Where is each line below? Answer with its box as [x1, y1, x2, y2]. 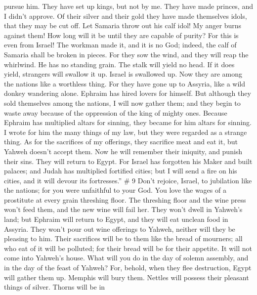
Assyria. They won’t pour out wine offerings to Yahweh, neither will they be [4, 223, 235, 234]
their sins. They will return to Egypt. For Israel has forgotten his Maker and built [4, 156, 253, 166]
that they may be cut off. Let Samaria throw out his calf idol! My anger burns [4, 20, 242, 31]
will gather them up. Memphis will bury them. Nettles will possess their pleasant [4, 272, 249, 282]
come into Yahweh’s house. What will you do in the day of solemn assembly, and [4, 253, 249, 263]
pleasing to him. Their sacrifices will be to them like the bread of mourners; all [4, 233, 243, 244]
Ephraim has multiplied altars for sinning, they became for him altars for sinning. [4, 117, 252, 127]
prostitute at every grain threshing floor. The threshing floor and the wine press [4, 194, 246, 205]
